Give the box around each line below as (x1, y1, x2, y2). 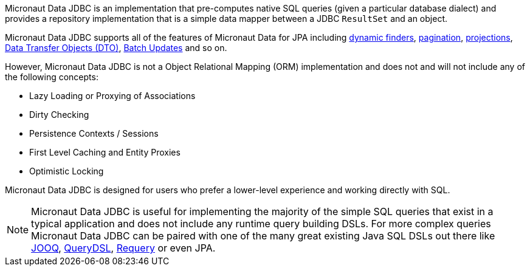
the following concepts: (5, 72, 98, 82)
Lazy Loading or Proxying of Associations (29, 91, 196, 101)
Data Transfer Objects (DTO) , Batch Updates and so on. (5, 43, 227, 53)
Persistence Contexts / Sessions (29, 128, 159, 139)
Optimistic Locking (29, 166, 104, 176)
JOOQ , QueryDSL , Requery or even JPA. (31, 242, 216, 254)
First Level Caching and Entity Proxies (29, 147, 181, 157)
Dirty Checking (29, 109, 89, 120)
